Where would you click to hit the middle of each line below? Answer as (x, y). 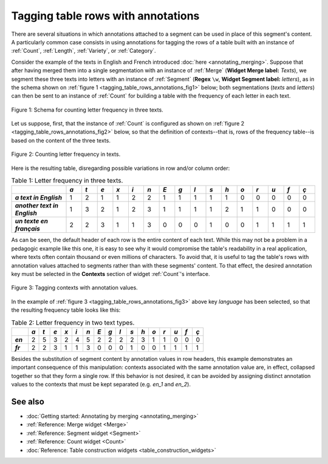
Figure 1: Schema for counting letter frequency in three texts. (87, 110)
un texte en (32, 221)
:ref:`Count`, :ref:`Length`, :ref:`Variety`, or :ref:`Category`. (84, 51)
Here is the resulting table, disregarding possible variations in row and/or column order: (121, 168)
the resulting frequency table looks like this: (66, 310)
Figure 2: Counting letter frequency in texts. (66, 154)
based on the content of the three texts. (61, 140)
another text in (37, 206)
